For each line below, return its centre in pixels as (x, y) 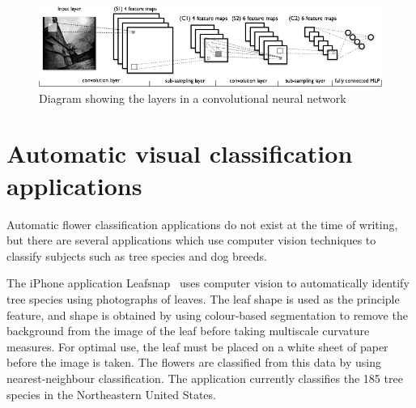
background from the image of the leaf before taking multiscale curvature (188, 331)
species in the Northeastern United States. (111, 394)
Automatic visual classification (180, 153)
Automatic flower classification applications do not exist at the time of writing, (202, 224)
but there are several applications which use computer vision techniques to (191, 240)
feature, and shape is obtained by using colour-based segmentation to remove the (207, 314)
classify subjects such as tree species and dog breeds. (137, 255)
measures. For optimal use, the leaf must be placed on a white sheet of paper (197, 346)
